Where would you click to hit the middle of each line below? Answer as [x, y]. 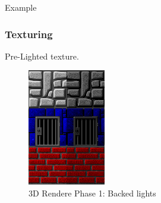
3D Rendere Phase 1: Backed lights [92, 193]
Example [21, 7]
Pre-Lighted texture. [42, 56]
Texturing [29, 34]
